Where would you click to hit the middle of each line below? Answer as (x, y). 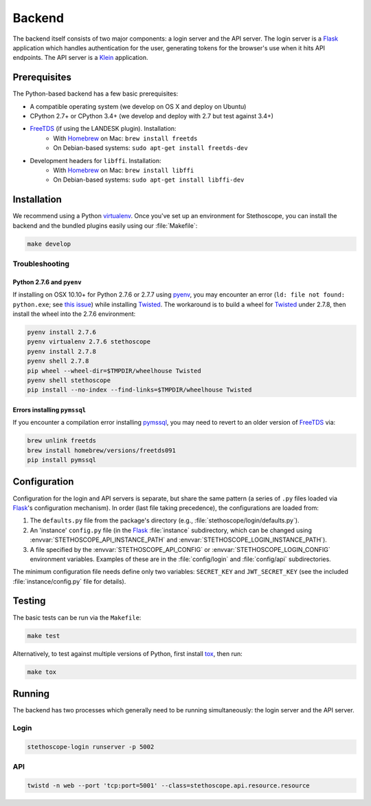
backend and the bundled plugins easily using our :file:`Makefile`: (105, 225)
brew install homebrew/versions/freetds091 (102, 450)
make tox (42, 672)
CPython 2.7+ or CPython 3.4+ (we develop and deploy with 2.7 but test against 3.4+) (152, 116)
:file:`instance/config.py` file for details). (69, 581)
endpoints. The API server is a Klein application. (80, 58)
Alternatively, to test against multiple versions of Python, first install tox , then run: (128, 653)
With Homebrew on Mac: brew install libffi (124, 170)
